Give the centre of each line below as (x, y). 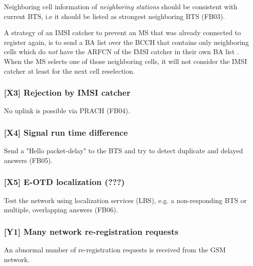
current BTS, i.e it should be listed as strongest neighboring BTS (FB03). (115, 16)
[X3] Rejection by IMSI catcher (67, 92)
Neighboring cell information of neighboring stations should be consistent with (121, 6)
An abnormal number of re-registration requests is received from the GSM (115, 249)
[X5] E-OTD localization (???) (64, 182)
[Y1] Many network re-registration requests (91, 231)
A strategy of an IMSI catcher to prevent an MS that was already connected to (123, 32)
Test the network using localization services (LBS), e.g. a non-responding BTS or (125, 200)
